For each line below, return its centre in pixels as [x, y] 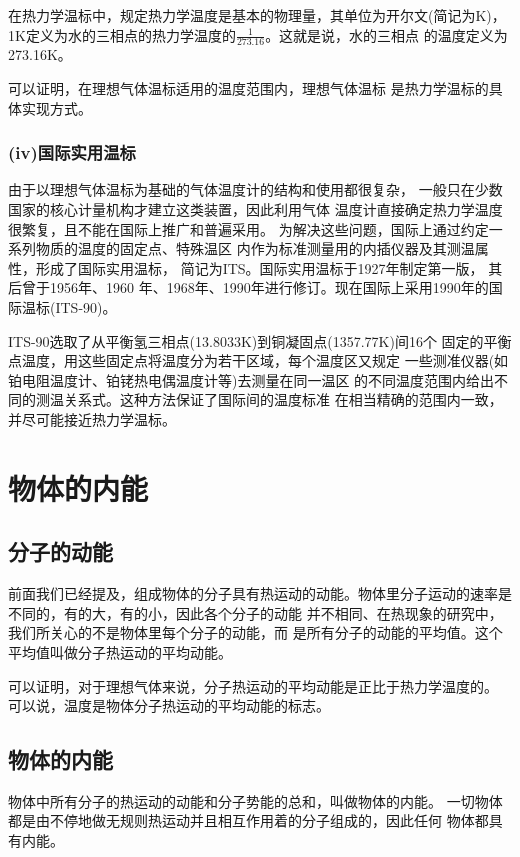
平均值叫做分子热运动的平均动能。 [120, 651]
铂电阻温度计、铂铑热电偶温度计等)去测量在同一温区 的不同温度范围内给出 [251, 379]
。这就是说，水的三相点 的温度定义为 [386, 34]
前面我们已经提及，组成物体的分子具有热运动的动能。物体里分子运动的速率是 [260, 593]
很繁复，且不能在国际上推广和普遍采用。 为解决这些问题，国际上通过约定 [248, 228]
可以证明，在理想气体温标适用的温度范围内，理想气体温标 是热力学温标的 [248, 88]
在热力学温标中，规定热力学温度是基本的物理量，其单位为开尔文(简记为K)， [257, 15]
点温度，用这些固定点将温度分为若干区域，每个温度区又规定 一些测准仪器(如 [258, 360]
